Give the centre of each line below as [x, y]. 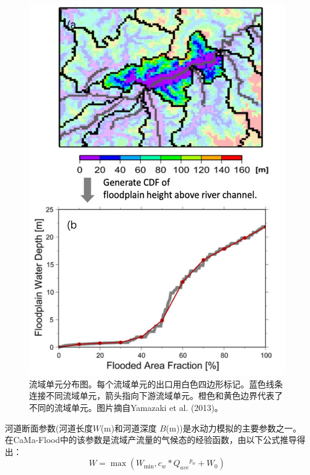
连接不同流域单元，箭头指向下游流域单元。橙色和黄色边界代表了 [156, 396]
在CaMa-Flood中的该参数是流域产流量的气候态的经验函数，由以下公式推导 [151, 440]
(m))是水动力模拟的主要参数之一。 [234, 428]
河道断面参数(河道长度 [49, 428]
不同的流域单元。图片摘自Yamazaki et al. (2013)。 [126, 408]
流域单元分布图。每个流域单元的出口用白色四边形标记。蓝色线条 [156, 383]
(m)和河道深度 [129, 428]
